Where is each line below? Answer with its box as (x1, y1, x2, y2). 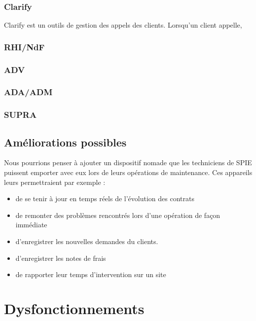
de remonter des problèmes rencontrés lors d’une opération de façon (15, 210, 220, 220)
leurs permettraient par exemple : (4, 177, 106, 187)
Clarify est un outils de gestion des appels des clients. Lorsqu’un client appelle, (4, 20, 242, 30)
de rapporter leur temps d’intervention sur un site (15, 269, 166, 280)
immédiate (15, 219, 47, 230)
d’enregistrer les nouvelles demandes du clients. (15, 236, 158, 246)
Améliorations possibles (4, 134, 127, 149)
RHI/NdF (4, 40, 45, 53)
